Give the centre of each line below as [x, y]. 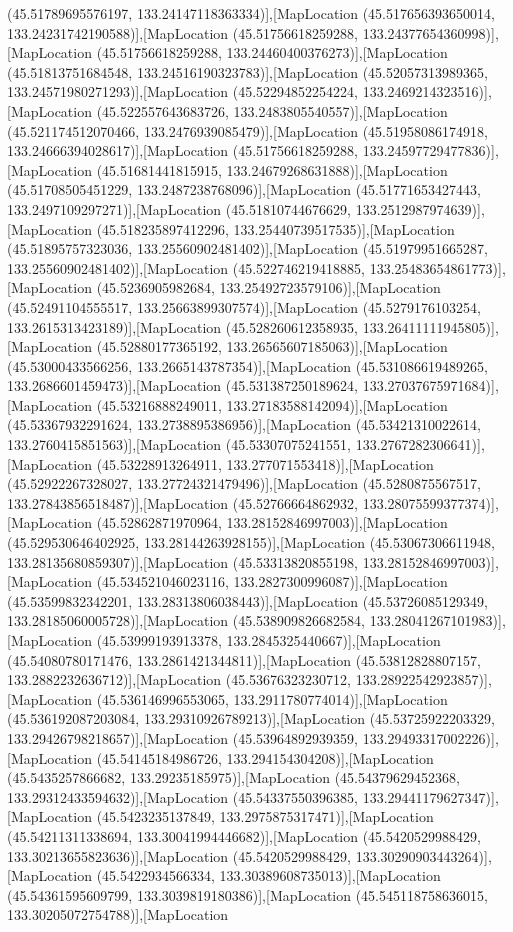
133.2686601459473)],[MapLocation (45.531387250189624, [183, 385]
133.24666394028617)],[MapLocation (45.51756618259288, [183, 150]
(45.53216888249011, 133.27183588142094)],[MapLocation [272, 404]
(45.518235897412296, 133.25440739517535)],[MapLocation [275, 228]
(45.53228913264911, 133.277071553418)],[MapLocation [265, 463]
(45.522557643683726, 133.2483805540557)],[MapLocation [272, 110]
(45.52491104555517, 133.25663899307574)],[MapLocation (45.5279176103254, [244, 306]
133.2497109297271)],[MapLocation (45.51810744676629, [179, 208]
